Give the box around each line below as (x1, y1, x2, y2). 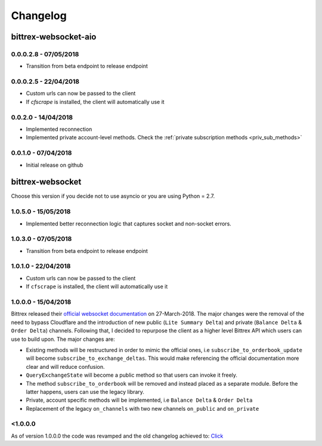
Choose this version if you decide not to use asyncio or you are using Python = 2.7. (11, 193, 215, 200)
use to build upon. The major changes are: (11, 335, 116, 343)
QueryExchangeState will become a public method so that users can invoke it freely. (26, 371, 238, 379)
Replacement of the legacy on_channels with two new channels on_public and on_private (26, 405, 259, 412)
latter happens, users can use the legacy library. (26, 388, 144, 395)
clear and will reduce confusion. (26, 363, 105, 370)
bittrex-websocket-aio (11, 32, 97, 42)
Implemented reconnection (26, 126, 92, 133)
